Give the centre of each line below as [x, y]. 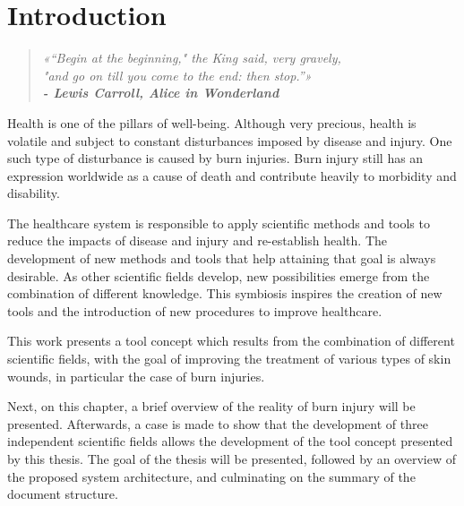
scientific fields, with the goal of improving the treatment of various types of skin [229, 359]
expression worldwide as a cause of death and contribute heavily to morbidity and [232, 175]
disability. [34, 193]
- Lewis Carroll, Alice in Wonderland [161, 93]
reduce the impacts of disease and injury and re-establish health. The [198, 240]
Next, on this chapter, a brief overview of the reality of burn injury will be [211, 406]
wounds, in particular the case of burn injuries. [136, 376]
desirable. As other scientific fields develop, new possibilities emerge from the [219, 275]
